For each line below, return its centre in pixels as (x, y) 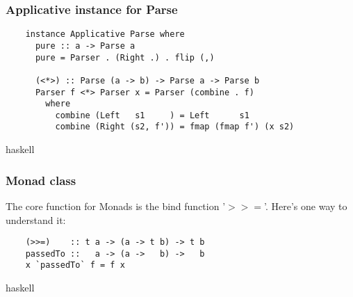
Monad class (41, 180)
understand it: (36, 219)
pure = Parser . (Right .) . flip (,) (125, 57)
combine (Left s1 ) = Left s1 (152, 115)
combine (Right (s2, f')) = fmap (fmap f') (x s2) (175, 127)
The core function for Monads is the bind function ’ (116, 206)
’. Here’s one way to (306, 206)
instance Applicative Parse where (105, 34)
